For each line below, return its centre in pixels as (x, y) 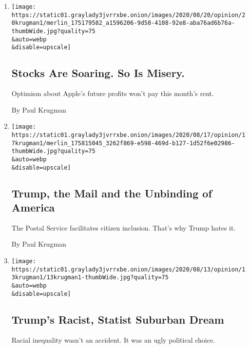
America (33, 207)
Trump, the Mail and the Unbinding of (112, 193)
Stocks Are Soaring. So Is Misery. (98, 73)
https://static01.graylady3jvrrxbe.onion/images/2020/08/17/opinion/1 (128, 135)
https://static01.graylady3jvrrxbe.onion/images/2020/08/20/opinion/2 (128, 15)
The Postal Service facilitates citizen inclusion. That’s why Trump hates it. (124, 227)
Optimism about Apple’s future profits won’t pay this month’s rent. (113, 93)
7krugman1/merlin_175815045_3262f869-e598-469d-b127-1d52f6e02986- (123, 143)
